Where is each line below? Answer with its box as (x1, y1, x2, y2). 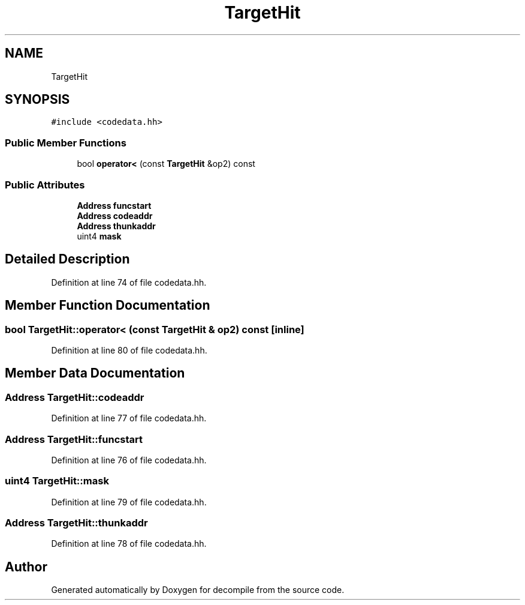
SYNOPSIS (5, 92, 70, 107)
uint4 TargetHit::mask (5, 475, 109, 487)
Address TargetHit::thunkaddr (5, 517, 148, 529)
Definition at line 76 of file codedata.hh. (51, 454, 207, 465)
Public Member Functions (5, 136, 126, 149)
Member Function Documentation (5, 298, 210, 313)
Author (5, 559, 47, 574)
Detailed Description (5, 251, 130, 267)
